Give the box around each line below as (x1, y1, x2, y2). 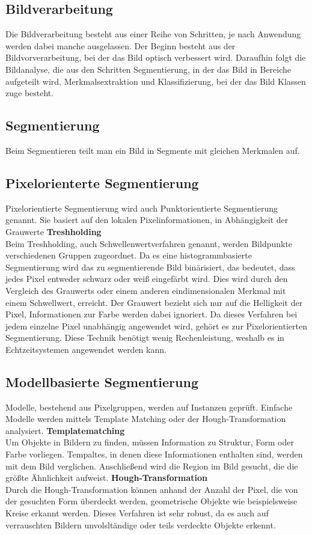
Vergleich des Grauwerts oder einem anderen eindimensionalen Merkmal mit (5, 284, 286, 296)
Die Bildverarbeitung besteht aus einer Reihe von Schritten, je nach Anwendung (5, 28, 301, 40)
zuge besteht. (5, 87, 54, 99)
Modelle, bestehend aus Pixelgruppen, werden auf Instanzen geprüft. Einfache (5, 400, 293, 413)
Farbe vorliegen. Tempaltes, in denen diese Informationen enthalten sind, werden (5, 448, 303, 460)
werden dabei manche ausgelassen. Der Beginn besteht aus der (5, 39, 236, 52)
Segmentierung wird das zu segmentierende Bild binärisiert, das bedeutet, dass (5, 260, 295, 273)
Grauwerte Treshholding (5, 225, 102, 237)
